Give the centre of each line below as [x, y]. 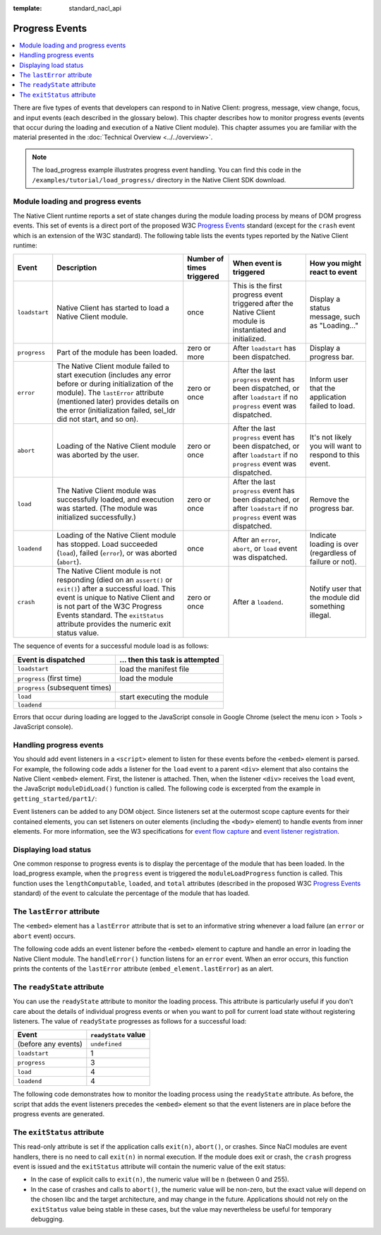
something [327, 606]
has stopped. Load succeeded [107, 544]
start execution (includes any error [114, 375]
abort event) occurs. [44, 935]
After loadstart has [265, 348]
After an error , [257, 540]
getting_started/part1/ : [55, 798]
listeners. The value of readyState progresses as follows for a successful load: [130, 1021]
